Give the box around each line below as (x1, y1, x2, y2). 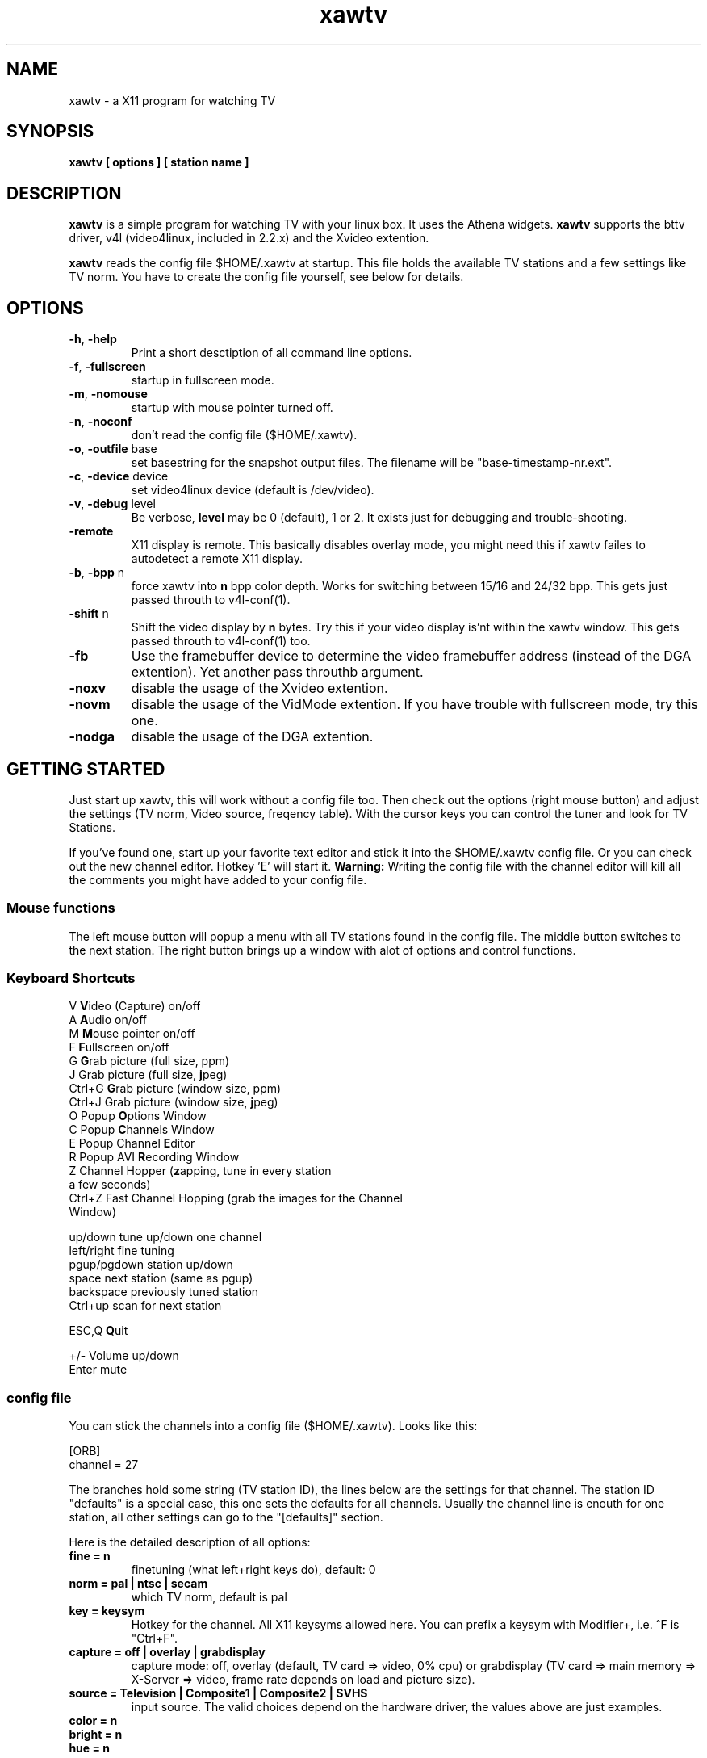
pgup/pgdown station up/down (69, 1257, 233, 1272)
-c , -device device (69, 469, 169, 484)
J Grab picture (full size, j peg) (69, 1068, 228, 1082)
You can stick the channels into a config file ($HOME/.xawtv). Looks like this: (69, 1419, 478, 1433)
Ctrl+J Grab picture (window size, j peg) (69, 1095, 278, 1110)
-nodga (69, 728, 115, 745)
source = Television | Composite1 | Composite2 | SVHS (69, 1686, 368, 1701)
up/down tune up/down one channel (69, 1230, 262, 1244)
